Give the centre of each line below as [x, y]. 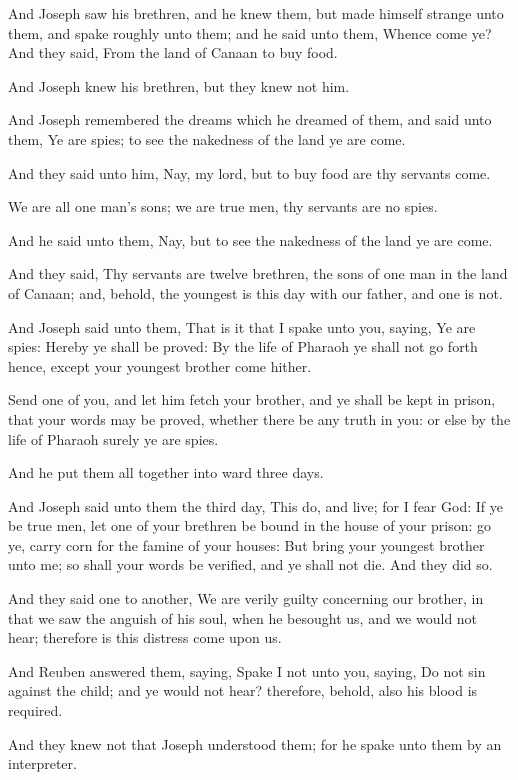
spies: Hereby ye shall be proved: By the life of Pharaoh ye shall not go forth [243, 346]
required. [35, 710]
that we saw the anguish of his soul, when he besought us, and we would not [243, 617]
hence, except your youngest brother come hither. [160, 365]
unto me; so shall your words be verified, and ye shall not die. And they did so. [250, 564]
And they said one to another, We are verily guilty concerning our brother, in [246, 598]
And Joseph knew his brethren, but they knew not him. [179, 85]
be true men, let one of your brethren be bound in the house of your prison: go [250, 525]
